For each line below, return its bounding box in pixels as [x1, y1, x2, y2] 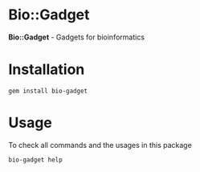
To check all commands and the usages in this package [8, 140, 193, 149]
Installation [8, 60, 85, 79]
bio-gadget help [8, 155, 63, 164]
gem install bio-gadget [8, 87, 88, 95]
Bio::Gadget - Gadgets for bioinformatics [8, 32, 145, 42]
